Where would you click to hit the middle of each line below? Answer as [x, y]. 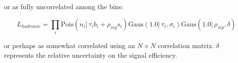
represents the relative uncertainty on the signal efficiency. [91, 55]
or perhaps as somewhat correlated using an [70, 45]
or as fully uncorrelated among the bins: [64, 6]
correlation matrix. [186, 45]
